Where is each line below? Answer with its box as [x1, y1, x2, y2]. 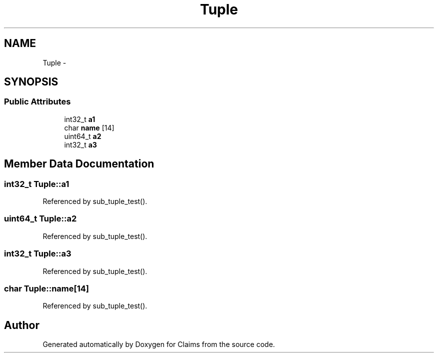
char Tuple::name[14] [4, 283, 89, 293]
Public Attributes [4, 96, 71, 107]
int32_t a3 [64, 140, 97, 149]
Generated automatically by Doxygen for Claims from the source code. [42, 340, 275, 349]
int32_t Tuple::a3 [4, 248, 71, 259]
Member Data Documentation [4, 157, 154, 170]
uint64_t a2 [64, 131, 101, 140]
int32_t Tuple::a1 [4, 178, 69, 189]
